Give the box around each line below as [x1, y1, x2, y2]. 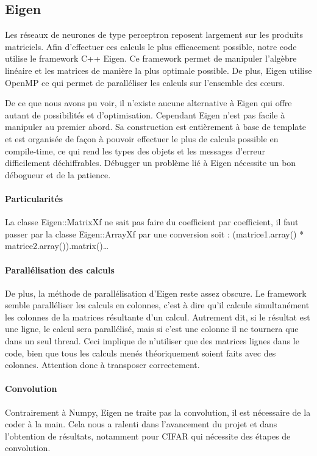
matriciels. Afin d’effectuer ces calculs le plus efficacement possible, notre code [5, 40, 297, 52]
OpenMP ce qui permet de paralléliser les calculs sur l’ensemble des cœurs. [5, 76, 285, 89]
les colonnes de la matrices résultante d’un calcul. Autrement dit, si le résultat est [5, 310, 310, 323]
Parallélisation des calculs [5, 263, 115, 276]
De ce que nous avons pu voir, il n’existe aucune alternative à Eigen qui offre [5, 96, 292, 109]
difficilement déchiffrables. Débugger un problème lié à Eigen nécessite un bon [5, 156, 296, 169]
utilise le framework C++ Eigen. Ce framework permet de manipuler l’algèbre [5, 52, 297, 65]
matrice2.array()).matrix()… [5, 239, 109, 252]
